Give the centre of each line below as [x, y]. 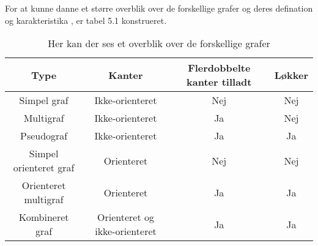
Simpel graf [44, 100]
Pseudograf [44, 136]
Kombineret [44, 217]
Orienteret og [126, 217]
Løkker [291, 75]
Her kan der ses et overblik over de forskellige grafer [159, 43]
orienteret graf [44, 168]
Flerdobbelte [219, 68]
